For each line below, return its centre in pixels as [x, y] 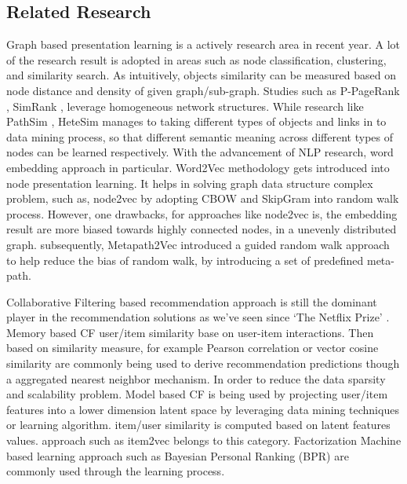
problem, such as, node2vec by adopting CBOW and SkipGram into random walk [203, 198]
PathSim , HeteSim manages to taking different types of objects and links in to [196, 121]
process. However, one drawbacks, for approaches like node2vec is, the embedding [202, 213]
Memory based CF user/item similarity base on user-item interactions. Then [190, 332]
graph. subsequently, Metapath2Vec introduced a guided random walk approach [198, 244]
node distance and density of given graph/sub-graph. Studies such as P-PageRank [203, 90]
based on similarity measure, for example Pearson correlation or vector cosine [193, 348]
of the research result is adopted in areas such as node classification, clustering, [196, 59]
